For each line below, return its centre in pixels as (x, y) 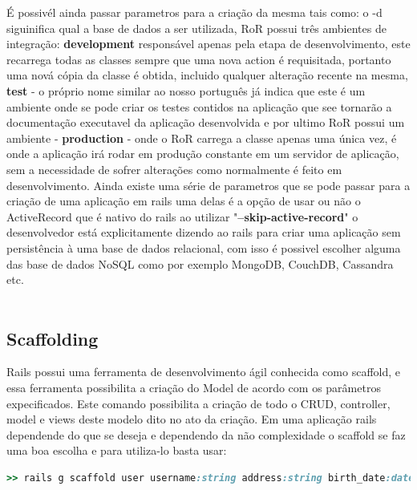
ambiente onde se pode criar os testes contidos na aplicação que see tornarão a (199, 106)
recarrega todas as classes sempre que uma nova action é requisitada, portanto (199, 59)
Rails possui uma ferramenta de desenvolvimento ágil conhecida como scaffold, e (203, 372)
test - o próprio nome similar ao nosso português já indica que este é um (186, 90)
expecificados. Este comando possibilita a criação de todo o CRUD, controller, (198, 403)
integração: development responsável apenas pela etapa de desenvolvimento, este (208, 44)
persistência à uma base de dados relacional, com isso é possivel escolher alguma (204, 247)
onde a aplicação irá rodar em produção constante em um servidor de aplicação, (203, 154)
